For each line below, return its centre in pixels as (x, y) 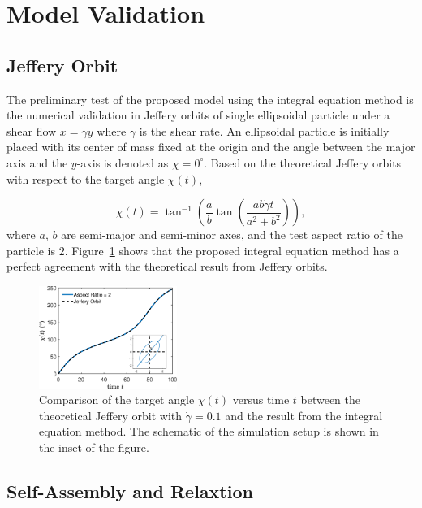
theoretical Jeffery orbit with (111, 415)
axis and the (37, 162)
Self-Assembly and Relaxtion (130, 491)
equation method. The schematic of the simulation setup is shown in (209, 431)
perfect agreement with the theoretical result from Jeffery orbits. (167, 266)
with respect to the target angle (86, 178)
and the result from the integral (304, 415)
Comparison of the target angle (117, 399)
